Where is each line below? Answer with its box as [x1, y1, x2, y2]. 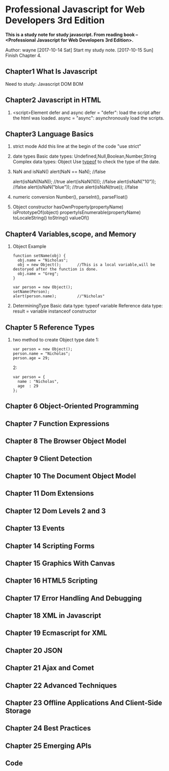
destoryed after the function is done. [12, 267, 98, 272]
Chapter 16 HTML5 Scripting [5, 576, 98, 585]
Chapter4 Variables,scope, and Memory [5, 229, 137, 238]
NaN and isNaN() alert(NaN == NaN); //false [12, 168, 106, 175]
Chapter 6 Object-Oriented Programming [5, 402, 139, 411]
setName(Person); [12, 289, 50, 295]
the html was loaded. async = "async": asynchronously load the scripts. [12, 114, 165, 121]
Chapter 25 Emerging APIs [5, 741, 92, 750]
